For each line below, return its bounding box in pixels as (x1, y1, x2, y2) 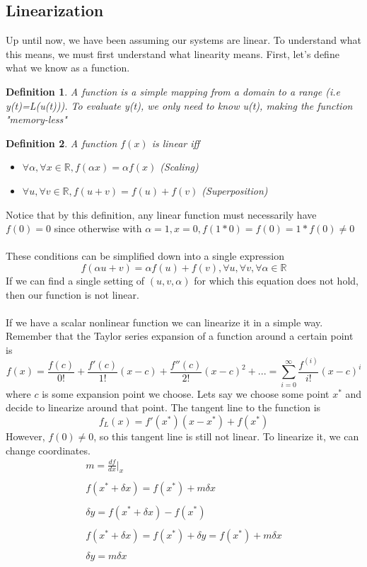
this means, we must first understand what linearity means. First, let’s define (6, 46, 339, 61)
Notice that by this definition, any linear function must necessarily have (6, 207, 317, 222)
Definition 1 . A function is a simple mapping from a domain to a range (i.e (6, 84, 340, 98)
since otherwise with (54, 221, 142, 236)
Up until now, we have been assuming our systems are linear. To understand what (6, 33, 362, 47)
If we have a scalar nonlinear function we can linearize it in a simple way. (6, 314, 323, 329)
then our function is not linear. (6, 287, 139, 302)
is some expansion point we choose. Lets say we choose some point (42, 386, 330, 401)
